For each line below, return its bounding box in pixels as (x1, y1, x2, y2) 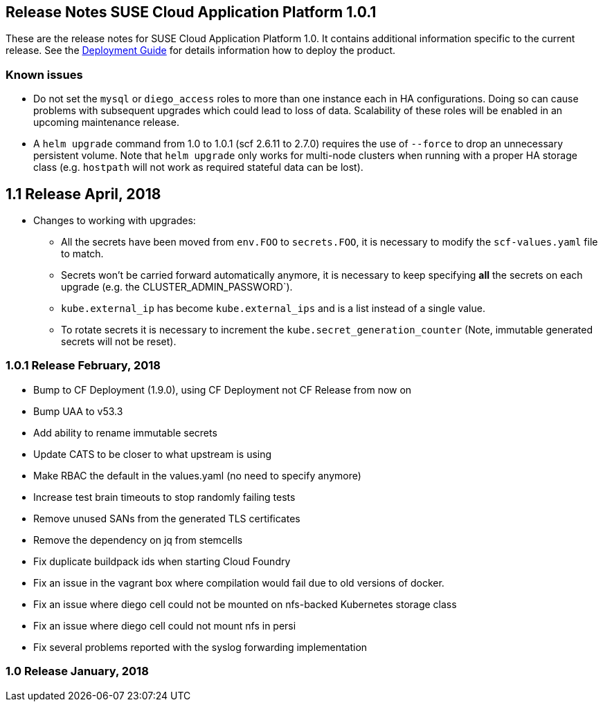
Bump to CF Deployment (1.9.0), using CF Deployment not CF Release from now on (33, 383, 412, 396)
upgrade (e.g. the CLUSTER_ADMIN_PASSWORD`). (61, 281, 293, 293)
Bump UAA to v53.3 (33, 405, 123, 417)
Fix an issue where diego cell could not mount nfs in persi (33, 619, 296, 632)
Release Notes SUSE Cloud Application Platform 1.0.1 (6, 3, 377, 21)
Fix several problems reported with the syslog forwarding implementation (33, 641, 368, 653)
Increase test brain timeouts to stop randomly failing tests (33, 490, 296, 503)
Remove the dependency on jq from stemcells (33, 533, 243, 546)
